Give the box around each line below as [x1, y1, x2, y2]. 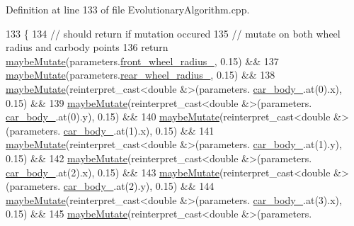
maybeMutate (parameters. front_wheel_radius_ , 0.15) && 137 [6, 53, 279, 68]
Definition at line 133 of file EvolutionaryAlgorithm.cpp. [6, 2, 250, 16]
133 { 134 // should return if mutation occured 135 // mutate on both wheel [6, 26, 341, 40]
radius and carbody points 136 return [6, 40, 169, 55]
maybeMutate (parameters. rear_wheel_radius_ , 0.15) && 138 [6, 67, 275, 82]
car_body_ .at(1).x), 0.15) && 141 [63, 123, 215, 137]
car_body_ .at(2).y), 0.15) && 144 [63, 179, 215, 193]
